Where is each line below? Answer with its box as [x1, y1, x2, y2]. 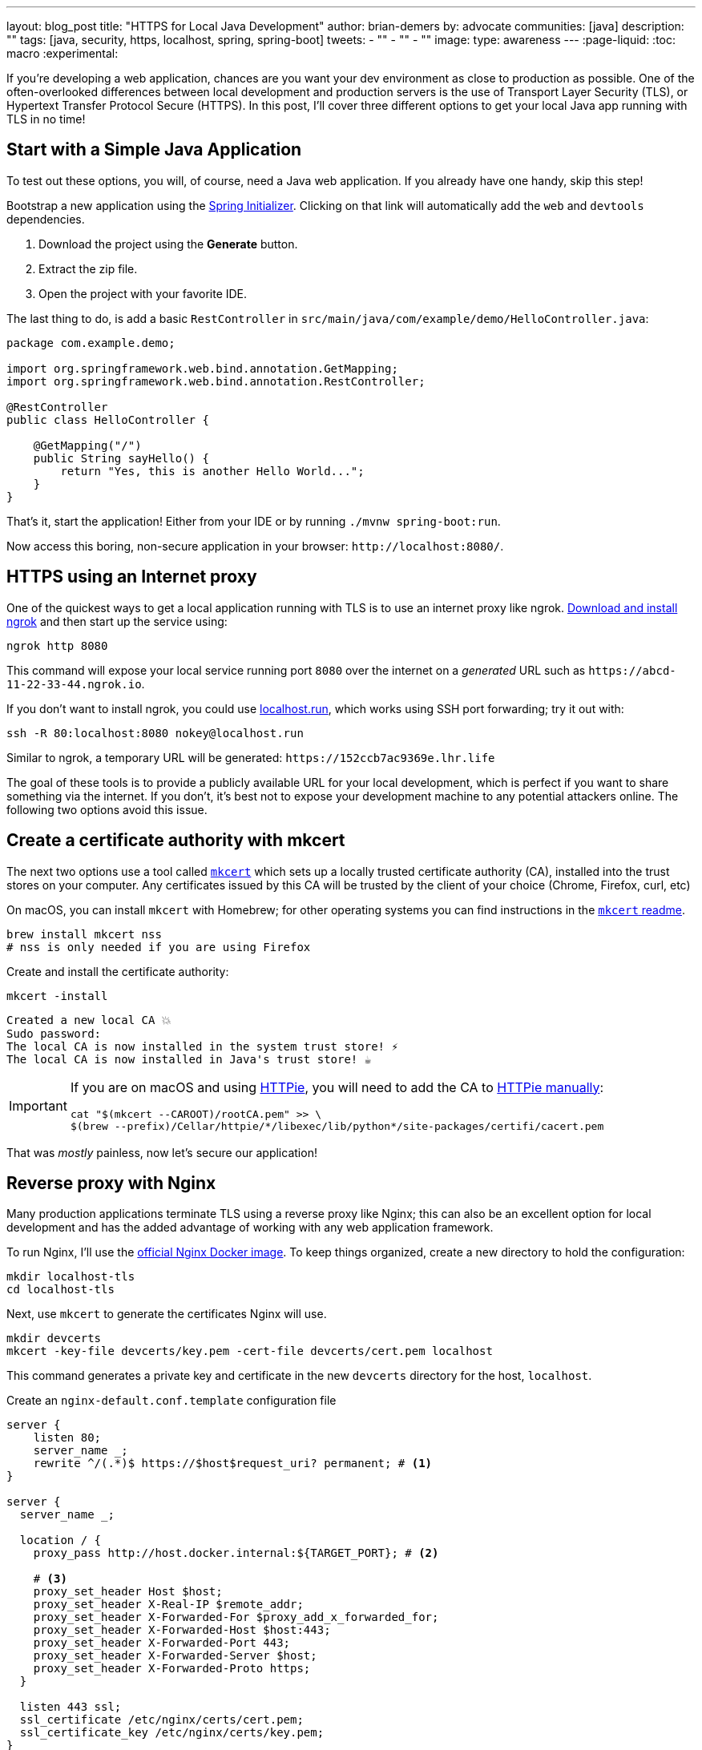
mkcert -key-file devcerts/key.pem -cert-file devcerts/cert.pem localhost [6, 1345, 493, 1358]
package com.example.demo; [6, 336, 175, 349]
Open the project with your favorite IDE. [38, 286, 248, 300]
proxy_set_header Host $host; [33, 1585, 223, 1599]
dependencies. [6, 212, 85, 226]
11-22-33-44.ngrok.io [6, 677, 142, 691]
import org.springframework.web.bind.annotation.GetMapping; [6, 361, 398, 375]
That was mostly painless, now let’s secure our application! [6, 1145, 317, 1159]
